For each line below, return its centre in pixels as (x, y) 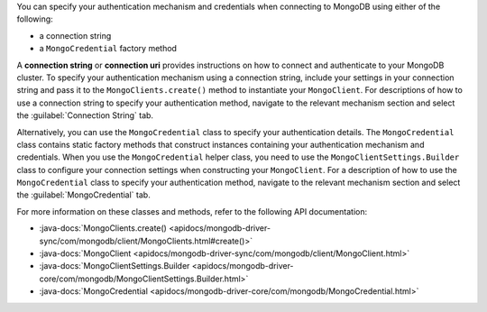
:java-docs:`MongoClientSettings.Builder (115, 266)
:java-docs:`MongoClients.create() (103, 228)
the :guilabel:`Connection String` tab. (85, 115)
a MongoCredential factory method (108, 49)
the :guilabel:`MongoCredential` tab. (83, 195)
